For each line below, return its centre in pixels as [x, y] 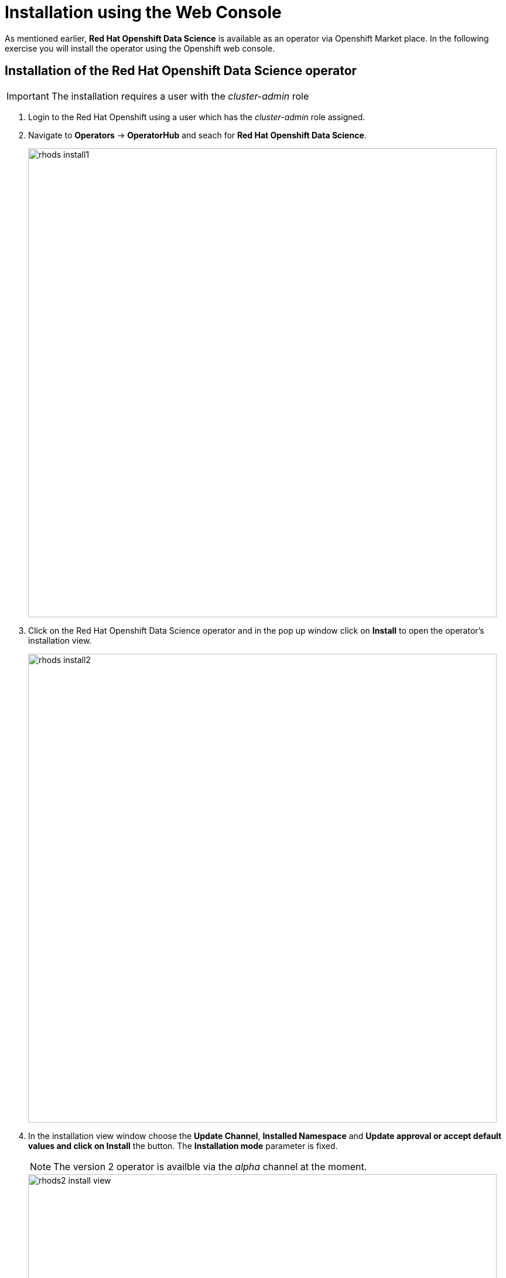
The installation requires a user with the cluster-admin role [180, 96]
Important [28, 96]
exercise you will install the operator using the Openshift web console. [140, 48]
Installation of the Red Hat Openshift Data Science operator [181, 71]
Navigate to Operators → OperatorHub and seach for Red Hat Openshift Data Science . [197, 135]
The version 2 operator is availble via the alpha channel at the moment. [210, 1166]
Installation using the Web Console [143, 12]
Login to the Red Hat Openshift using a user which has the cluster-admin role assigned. [197, 117]
